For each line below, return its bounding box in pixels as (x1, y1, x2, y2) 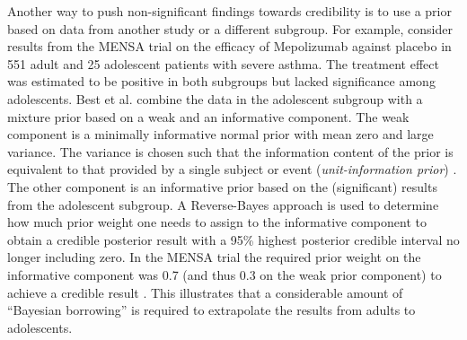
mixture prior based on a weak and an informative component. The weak (7, 107, 410, 126)
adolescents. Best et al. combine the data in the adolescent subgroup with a (7, 89, 423, 108)
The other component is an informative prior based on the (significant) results (7, 177, 437, 196)
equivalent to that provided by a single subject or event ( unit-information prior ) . (7, 160, 457, 179)
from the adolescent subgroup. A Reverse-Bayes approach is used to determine (7, 195, 439, 214)
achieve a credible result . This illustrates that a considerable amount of (7, 283, 403, 301)
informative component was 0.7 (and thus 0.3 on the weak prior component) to (7, 265, 442, 283)
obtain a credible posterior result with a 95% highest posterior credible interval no (7, 230, 460, 248)
